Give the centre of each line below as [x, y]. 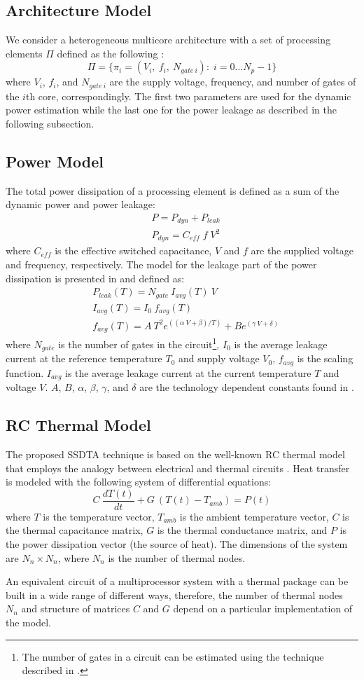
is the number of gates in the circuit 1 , [139, 343]
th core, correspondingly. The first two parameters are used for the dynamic [188, 96]
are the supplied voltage [302, 250]
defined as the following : [111, 53]
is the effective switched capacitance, [133, 250]
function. [25, 372]
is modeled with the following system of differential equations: [139, 482]
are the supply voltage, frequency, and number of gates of [233, 82]
